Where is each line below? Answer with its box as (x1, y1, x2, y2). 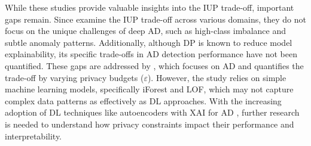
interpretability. (5, 129, 62, 142)
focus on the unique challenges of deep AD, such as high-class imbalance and (5, 24, 286, 37)
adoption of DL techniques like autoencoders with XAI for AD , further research (5, 106, 300, 119)
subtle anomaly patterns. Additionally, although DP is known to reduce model (5, 36, 292, 48)
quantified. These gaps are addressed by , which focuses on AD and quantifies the (5, 59, 304, 72)
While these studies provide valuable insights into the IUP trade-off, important (5, 1, 294, 13)
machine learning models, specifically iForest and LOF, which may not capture (5, 83, 294, 95)
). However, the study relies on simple (147, 71, 286, 83)
